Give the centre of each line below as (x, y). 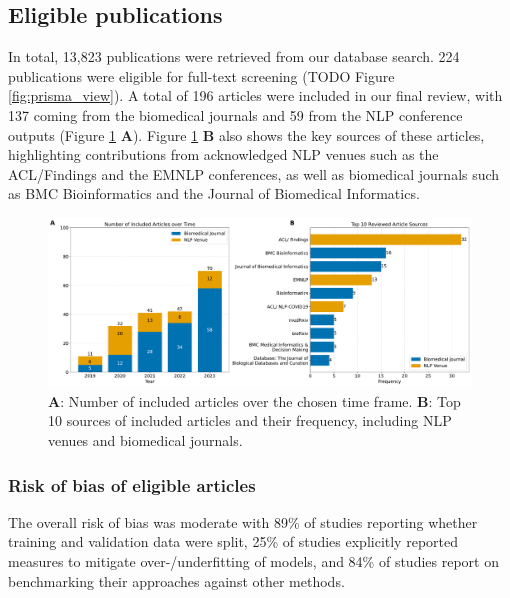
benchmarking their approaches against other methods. (176, 580)
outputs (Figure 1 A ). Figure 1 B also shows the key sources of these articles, (246, 134)
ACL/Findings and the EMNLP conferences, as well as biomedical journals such (254, 173)
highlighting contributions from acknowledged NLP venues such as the (223, 154)
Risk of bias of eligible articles (132, 484)
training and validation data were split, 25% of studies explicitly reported (233, 541)
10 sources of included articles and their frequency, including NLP (250, 420)
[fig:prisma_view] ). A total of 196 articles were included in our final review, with (255, 95)
